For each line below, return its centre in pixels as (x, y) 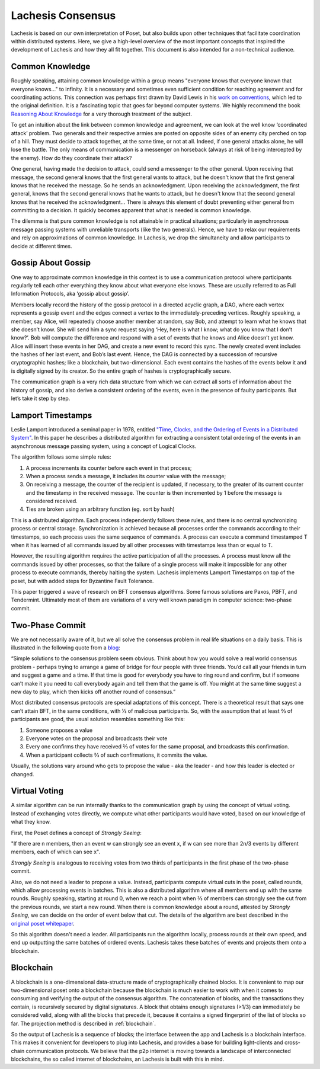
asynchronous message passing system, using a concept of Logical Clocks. (104, 446)
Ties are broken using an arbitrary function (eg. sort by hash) (100, 509)
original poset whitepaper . (43, 923)
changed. (23, 774)
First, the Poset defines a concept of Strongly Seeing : (76, 833)
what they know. (31, 822)
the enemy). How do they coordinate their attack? (71, 158)
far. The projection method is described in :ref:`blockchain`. (84, 1023)
